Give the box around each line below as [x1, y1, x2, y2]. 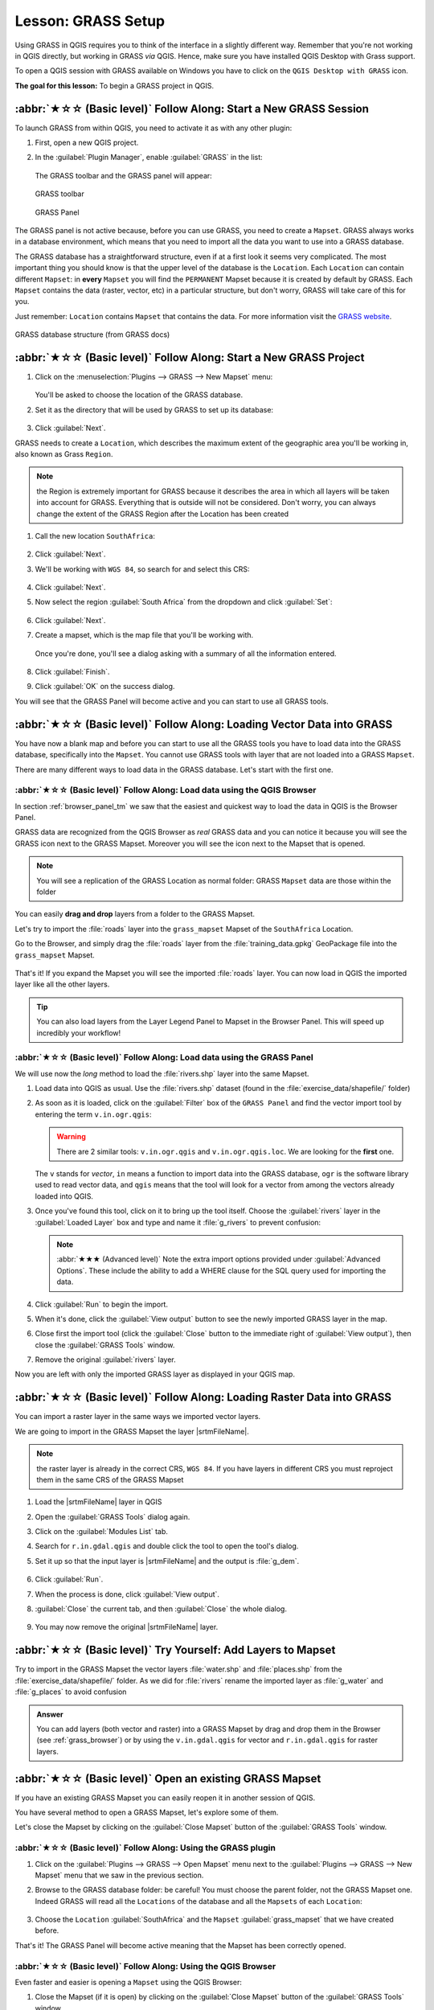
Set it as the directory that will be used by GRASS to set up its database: [35, 404, 273, 414]
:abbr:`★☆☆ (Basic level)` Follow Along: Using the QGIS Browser [14, 1960, 276, 1971]
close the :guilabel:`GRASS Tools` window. [35, 1339, 175, 1350]
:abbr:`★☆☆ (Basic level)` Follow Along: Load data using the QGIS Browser [14, 785, 317, 796]
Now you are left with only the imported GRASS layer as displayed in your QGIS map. [14, 1369, 295, 1379]
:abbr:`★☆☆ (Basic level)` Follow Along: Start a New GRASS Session [14, 101, 370, 116]
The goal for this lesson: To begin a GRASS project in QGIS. [14, 80, 215, 90]
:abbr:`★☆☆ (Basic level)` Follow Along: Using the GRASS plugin [14, 1842, 276, 1853]
